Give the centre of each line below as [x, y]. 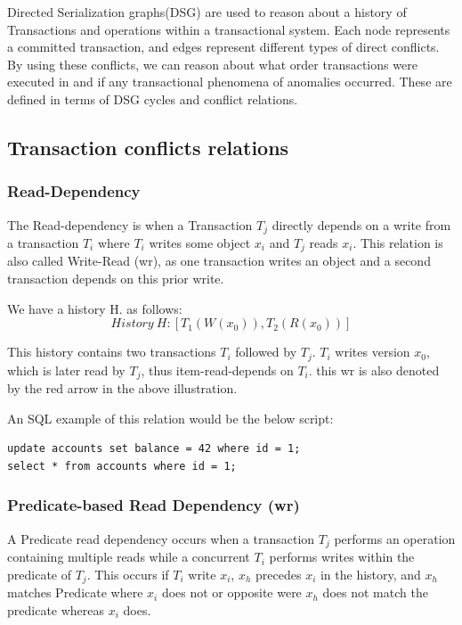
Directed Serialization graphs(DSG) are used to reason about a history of [207, 12]
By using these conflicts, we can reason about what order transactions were [212, 64]
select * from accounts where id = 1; [122, 466]
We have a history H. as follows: [95, 308]
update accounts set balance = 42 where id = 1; [154, 449]
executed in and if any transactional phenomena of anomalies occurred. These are [230, 82]
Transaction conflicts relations [148, 147]
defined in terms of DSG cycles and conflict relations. [153, 99]
